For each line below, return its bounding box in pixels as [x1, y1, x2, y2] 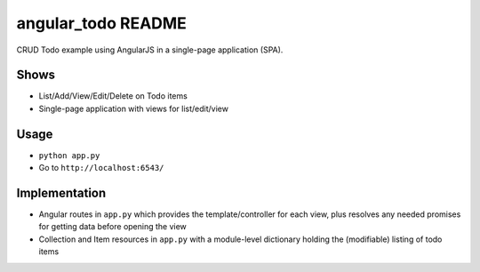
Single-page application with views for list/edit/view [38, 103, 228, 114]
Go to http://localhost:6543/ [38, 163, 164, 173]
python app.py [38, 150, 100, 160]
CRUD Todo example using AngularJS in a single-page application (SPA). [16, 44, 284, 55]
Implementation [16, 185, 107, 200]
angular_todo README [16, 13, 187, 33]
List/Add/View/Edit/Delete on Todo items [38, 91, 188, 101]
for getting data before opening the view [38, 221, 187, 232]
